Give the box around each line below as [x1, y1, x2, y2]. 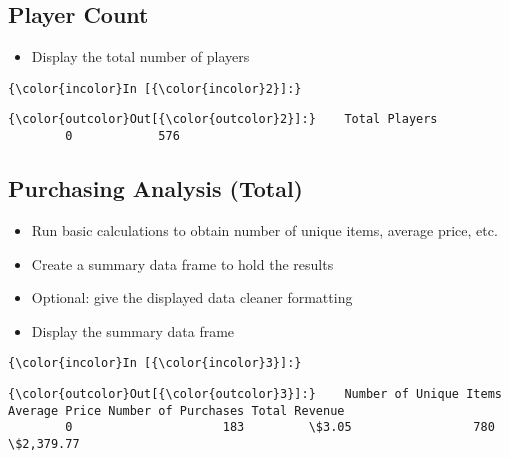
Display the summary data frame [31, 320, 235, 341]
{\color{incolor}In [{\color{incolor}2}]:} [8, 81, 302, 96]
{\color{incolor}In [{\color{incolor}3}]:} [8, 356, 302, 371]
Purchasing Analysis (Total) [8, 173, 303, 204]
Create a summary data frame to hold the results [31, 253, 334, 274]
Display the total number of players [31, 46, 250, 67]
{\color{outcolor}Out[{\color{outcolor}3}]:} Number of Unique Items [8, 387, 502, 401]
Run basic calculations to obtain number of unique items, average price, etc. [31, 219, 498, 240]
